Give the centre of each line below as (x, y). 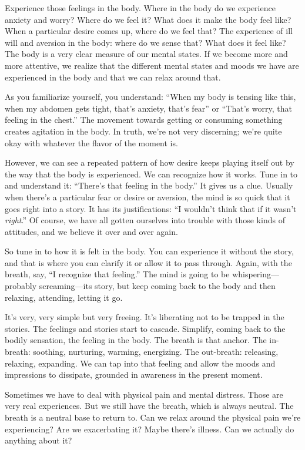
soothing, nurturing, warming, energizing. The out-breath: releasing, (156, 352)
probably (21, 286)
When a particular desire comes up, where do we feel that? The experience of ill (149, 31)
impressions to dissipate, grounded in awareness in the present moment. (134, 375)
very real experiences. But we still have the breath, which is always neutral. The (149, 406)
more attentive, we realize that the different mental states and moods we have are (152, 65)
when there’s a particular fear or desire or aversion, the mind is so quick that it (148, 197)
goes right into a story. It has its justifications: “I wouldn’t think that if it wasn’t (151, 208)
